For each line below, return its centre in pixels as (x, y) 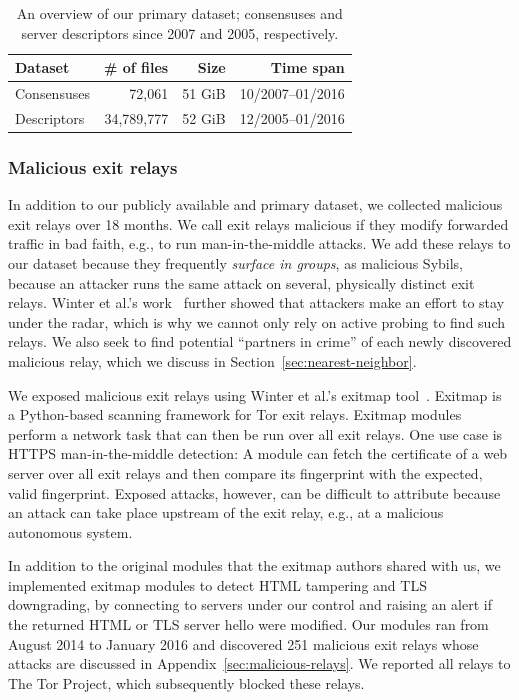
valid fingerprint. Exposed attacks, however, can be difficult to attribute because (254, 492)
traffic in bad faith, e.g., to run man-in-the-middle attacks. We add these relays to (259, 243)
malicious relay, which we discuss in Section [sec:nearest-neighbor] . (212, 360)
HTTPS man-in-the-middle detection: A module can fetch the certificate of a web (258, 453)
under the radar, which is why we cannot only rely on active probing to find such (256, 321)
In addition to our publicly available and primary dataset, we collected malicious (255, 204)
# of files (136, 67)
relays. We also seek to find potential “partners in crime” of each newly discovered (260, 341)
